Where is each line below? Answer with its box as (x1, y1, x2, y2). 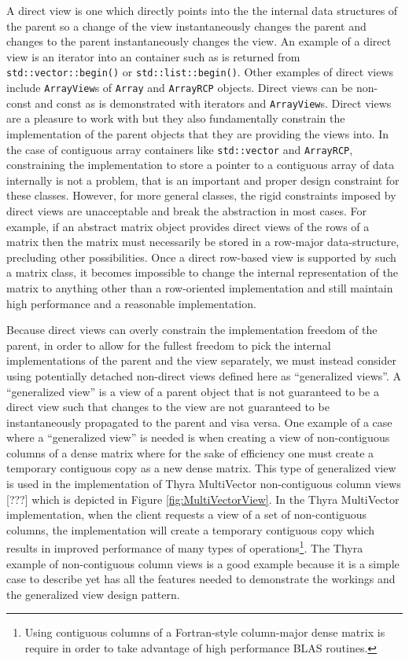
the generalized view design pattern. (6, 586, 180, 602)
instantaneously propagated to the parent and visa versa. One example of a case (6, 413, 392, 430)
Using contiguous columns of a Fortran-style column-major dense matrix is (24, 624, 385, 641)
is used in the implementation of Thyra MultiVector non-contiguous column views (6, 476, 401, 492)
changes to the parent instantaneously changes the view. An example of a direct (6, 33, 392, 50)
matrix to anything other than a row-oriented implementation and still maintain (6, 279, 393, 296)
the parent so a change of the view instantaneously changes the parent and (6, 17, 367, 34)
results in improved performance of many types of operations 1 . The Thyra (6, 538, 363, 556)
